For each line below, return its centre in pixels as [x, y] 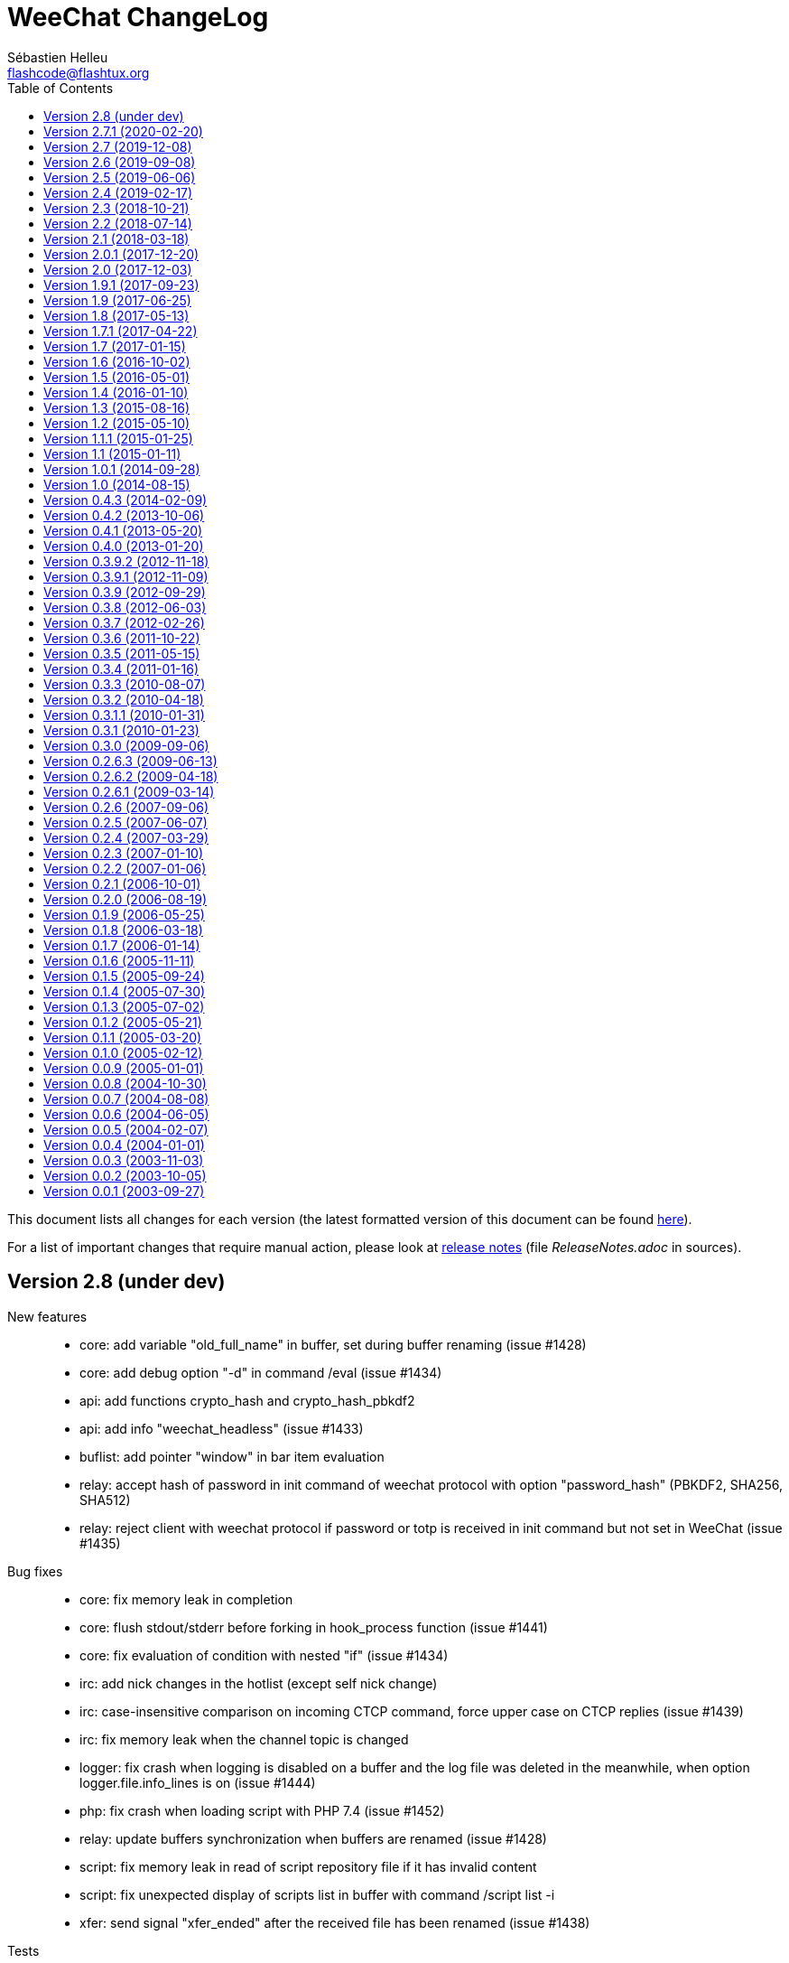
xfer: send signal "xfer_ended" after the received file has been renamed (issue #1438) [335, 1922]
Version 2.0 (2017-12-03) [118, 269]
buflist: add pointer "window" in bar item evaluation [232, 1456]
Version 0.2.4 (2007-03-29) [126, 837]
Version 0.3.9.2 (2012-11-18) [126, 561]
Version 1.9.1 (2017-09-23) [121, 285]
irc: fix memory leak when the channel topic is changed [244, 1739]
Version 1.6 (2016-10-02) [117, 361]
